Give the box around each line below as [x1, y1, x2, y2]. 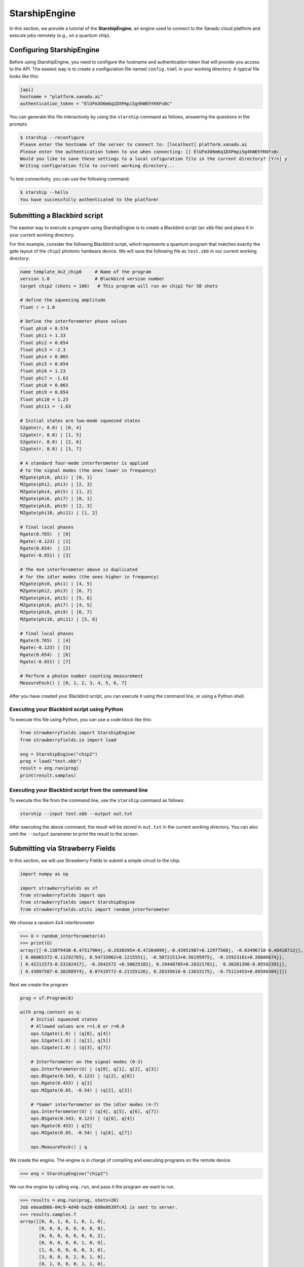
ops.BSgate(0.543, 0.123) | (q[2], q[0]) [30, 1073, 135, 1079]
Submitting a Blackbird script [9, 211, 103, 220]
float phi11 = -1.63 [20, 403, 71, 409]
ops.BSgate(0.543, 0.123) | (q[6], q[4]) [30, 1115, 135, 1122]
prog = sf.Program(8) [20, 995, 74, 1001]
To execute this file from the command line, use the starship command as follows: [9, 797, 185, 803]
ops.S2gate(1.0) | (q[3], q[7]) [30, 1045, 111, 1051]
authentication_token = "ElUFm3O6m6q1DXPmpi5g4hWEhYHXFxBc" [20, 101, 173, 106]
